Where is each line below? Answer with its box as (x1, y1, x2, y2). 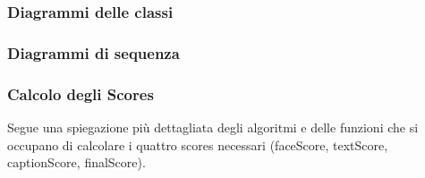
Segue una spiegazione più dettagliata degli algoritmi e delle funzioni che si (7, 117, 419, 136)
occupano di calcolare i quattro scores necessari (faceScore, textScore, (7, 135, 388, 154)
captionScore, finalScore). (7, 153, 146, 172)
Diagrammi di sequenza (7, 41, 180, 64)
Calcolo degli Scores (7, 82, 154, 105)
